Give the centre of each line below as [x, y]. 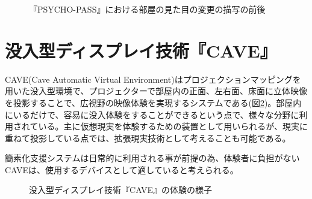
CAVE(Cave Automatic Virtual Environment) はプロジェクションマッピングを [153, 79]
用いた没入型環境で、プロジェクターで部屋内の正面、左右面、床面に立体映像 [156, 91]
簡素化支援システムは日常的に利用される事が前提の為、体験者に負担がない [152, 158]
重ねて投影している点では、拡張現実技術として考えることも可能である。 [148, 138]
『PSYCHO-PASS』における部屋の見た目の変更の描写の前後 [147, 9]
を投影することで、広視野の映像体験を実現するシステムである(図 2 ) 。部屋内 [153, 102]
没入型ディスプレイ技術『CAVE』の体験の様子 [121, 190]
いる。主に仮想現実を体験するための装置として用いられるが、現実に [173, 126]
